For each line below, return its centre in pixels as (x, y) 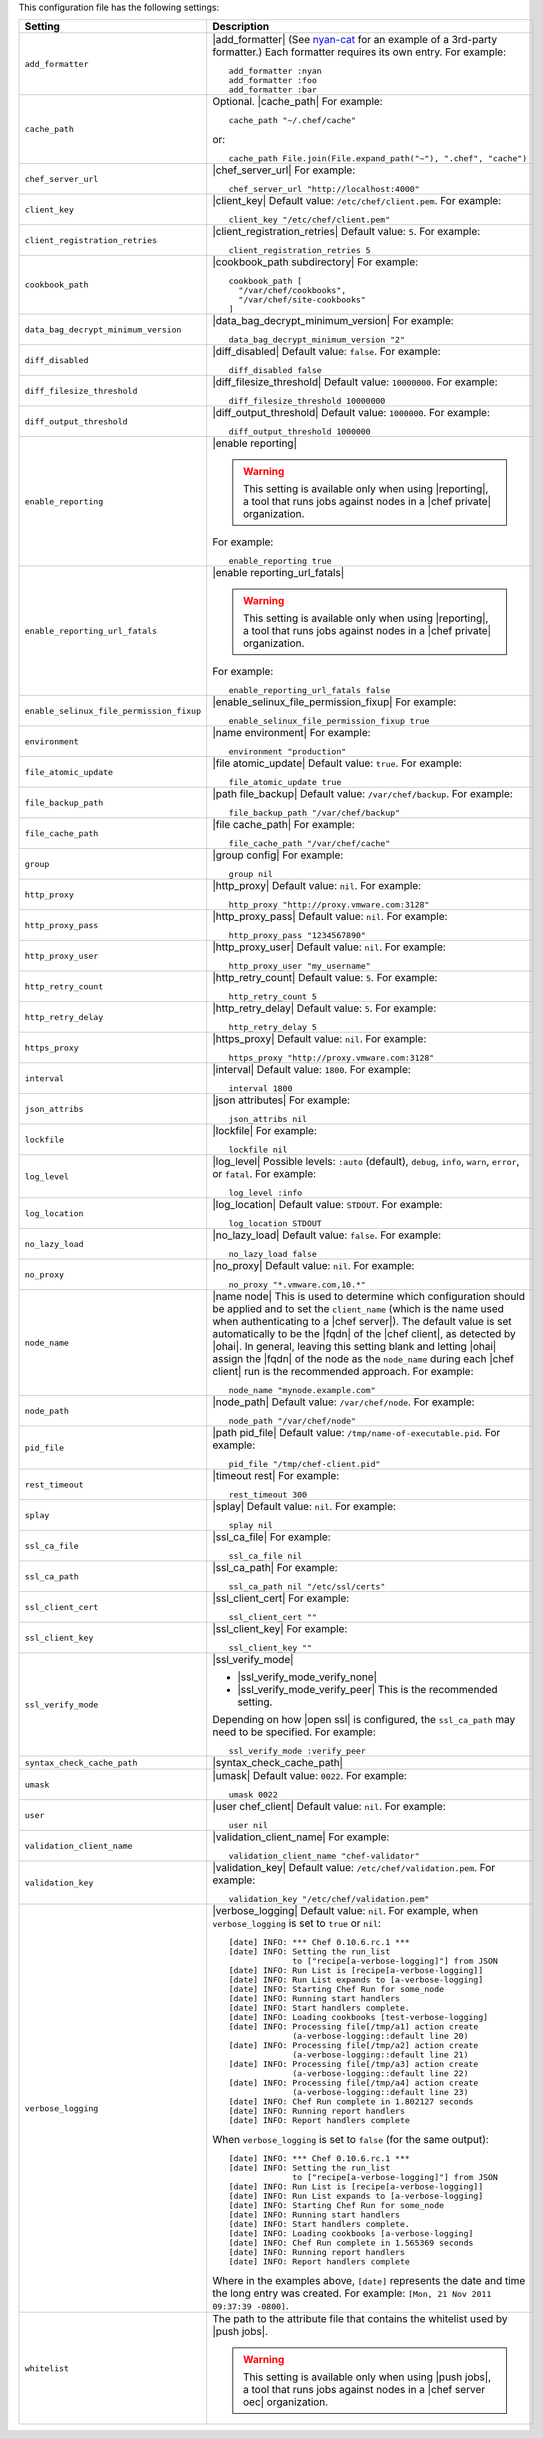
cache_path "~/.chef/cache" (292, 120)
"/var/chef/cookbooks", (292, 290)
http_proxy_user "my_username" (299, 966)
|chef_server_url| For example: (283, 170)
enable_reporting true (280, 561)
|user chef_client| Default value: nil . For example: (329, 1807)
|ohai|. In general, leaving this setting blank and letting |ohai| (354, 1347)
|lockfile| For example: (264, 1131)
